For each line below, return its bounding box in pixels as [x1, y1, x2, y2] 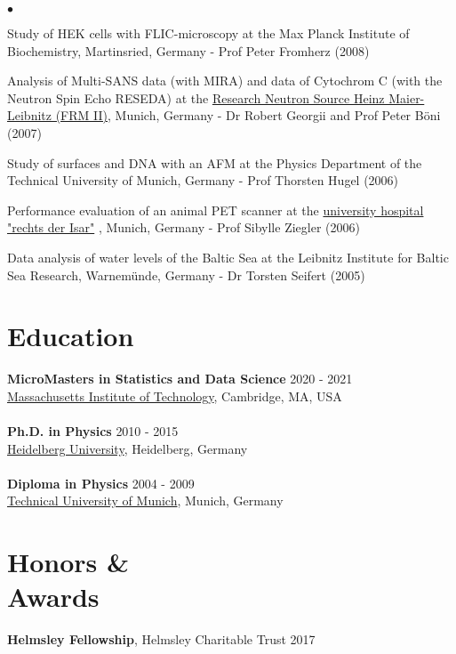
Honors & [7, 544, 130, 580]
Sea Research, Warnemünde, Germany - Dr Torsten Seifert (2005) [7, 265, 365, 284]
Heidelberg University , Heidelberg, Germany [7, 439, 248, 457]
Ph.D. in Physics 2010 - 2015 [7, 422, 179, 440]
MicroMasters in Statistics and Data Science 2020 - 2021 [7, 369, 353, 388]
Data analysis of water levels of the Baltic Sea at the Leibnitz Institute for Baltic [7, 247, 449, 266]
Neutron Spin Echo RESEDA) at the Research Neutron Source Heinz [7, 88, 385, 107]
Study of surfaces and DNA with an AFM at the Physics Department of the [7, 153, 422, 172]
